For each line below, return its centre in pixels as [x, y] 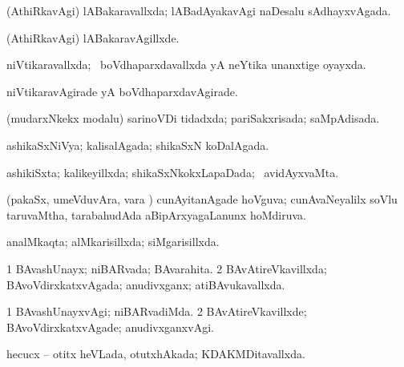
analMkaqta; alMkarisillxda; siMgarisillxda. [113, 242]
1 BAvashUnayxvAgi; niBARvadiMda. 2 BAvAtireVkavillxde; [157, 311]
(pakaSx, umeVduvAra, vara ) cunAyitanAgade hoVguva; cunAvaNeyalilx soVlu [202, 199]
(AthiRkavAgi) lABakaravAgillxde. [93, 37]
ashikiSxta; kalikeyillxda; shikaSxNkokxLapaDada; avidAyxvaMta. [173, 172]
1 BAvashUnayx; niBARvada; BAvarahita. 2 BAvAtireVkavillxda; [167, 268]
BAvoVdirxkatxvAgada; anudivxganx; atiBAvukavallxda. [146, 284]
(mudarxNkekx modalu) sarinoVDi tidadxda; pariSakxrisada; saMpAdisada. [193, 118]
